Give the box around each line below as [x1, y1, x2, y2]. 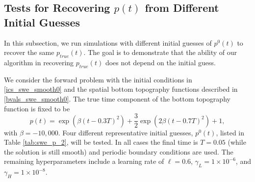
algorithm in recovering [4, 57, 74, 67]
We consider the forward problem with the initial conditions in [4, 74, 192, 84]
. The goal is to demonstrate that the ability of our [83, 47, 237, 57]
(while [228, 137, 246, 147]
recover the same [4, 47, 54, 57]
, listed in [216, 127, 245, 137]
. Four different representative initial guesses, [58, 127, 193, 137]
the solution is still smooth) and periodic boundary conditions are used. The [4, 146, 233, 156]
